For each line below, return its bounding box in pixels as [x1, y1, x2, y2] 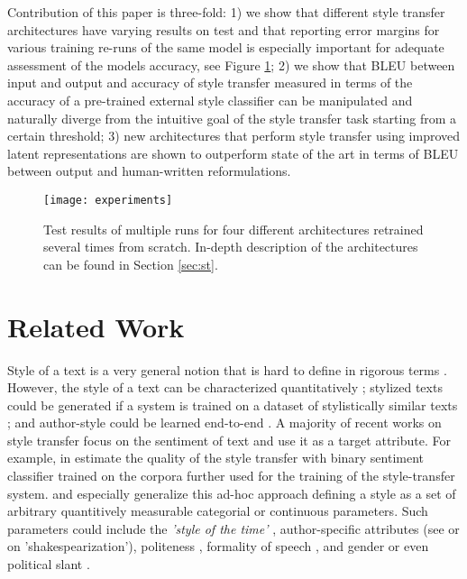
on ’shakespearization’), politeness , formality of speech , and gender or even [7, 537, 429, 556]
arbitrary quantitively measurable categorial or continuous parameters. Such [7, 501, 428, 520]
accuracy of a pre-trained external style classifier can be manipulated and [7, 90, 413, 109]
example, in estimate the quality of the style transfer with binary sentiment [7, 448, 425, 467]
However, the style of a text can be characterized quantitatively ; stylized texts [7, 378, 443, 397]
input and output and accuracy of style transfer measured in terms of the [7, 73, 413, 92]
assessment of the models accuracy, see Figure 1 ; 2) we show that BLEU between [7, 55, 455, 74]
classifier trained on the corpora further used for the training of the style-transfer [7, 466, 455, 485]
